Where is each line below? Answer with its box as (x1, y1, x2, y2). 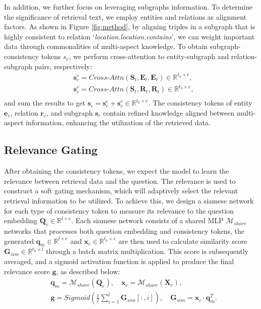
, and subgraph (46, 107, 93, 118)
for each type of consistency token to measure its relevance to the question (4, 205, 234, 216)
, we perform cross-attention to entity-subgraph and (69, 50, 229, 61)
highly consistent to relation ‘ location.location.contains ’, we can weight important (4, 31, 255, 41)
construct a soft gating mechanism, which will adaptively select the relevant (4, 185, 238, 196)
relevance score (4, 266, 50, 276)
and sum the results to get (4, 97, 86, 108)
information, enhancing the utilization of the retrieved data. (26, 117, 211, 128)
